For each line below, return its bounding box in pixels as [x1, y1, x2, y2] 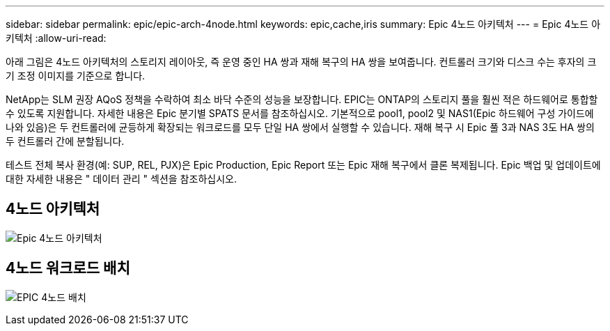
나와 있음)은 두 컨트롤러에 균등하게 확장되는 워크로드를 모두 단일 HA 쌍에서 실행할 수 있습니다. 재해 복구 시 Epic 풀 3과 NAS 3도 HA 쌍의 [6, 121, 595, 133]
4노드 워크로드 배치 [6, 259, 130, 277]
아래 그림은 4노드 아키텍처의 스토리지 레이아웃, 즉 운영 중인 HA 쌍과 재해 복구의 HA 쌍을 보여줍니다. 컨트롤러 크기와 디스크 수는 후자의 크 [6, 56, 597, 68]
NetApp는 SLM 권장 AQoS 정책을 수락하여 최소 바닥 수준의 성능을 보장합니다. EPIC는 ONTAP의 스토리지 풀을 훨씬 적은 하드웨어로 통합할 [6, 93, 598, 105]
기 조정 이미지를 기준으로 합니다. [6, 70, 146, 82]
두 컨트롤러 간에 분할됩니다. [6, 135, 125, 147]
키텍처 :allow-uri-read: [6, 32, 107, 44]
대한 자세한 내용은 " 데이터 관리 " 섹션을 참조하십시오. [6, 173, 237, 185]
